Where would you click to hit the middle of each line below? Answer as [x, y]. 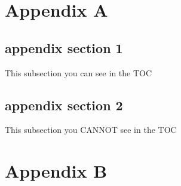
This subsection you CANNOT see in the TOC [91, 130]
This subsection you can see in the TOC [79, 72]
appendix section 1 [64, 47]
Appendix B [56, 171]
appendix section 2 [64, 105]
